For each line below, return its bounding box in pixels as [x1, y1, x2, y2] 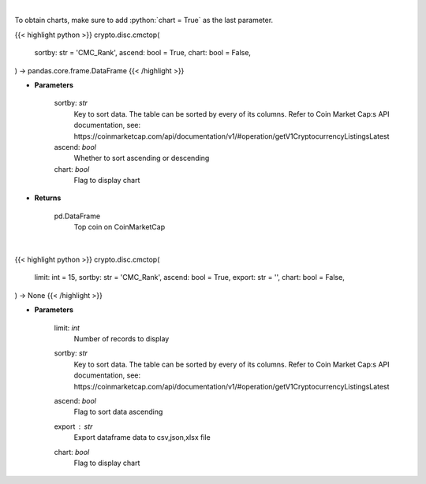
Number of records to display [73, 333, 170, 343]
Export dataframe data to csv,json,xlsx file [73, 433, 211, 442]
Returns [34, 193, 62, 203]
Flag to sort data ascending [73, 407, 163, 417]
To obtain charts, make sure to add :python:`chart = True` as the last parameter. [14, 16, 274, 25]
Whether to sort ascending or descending [73, 154, 210, 163]
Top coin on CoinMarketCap [73, 222, 166, 232]
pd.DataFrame [54, 211, 101, 221]
